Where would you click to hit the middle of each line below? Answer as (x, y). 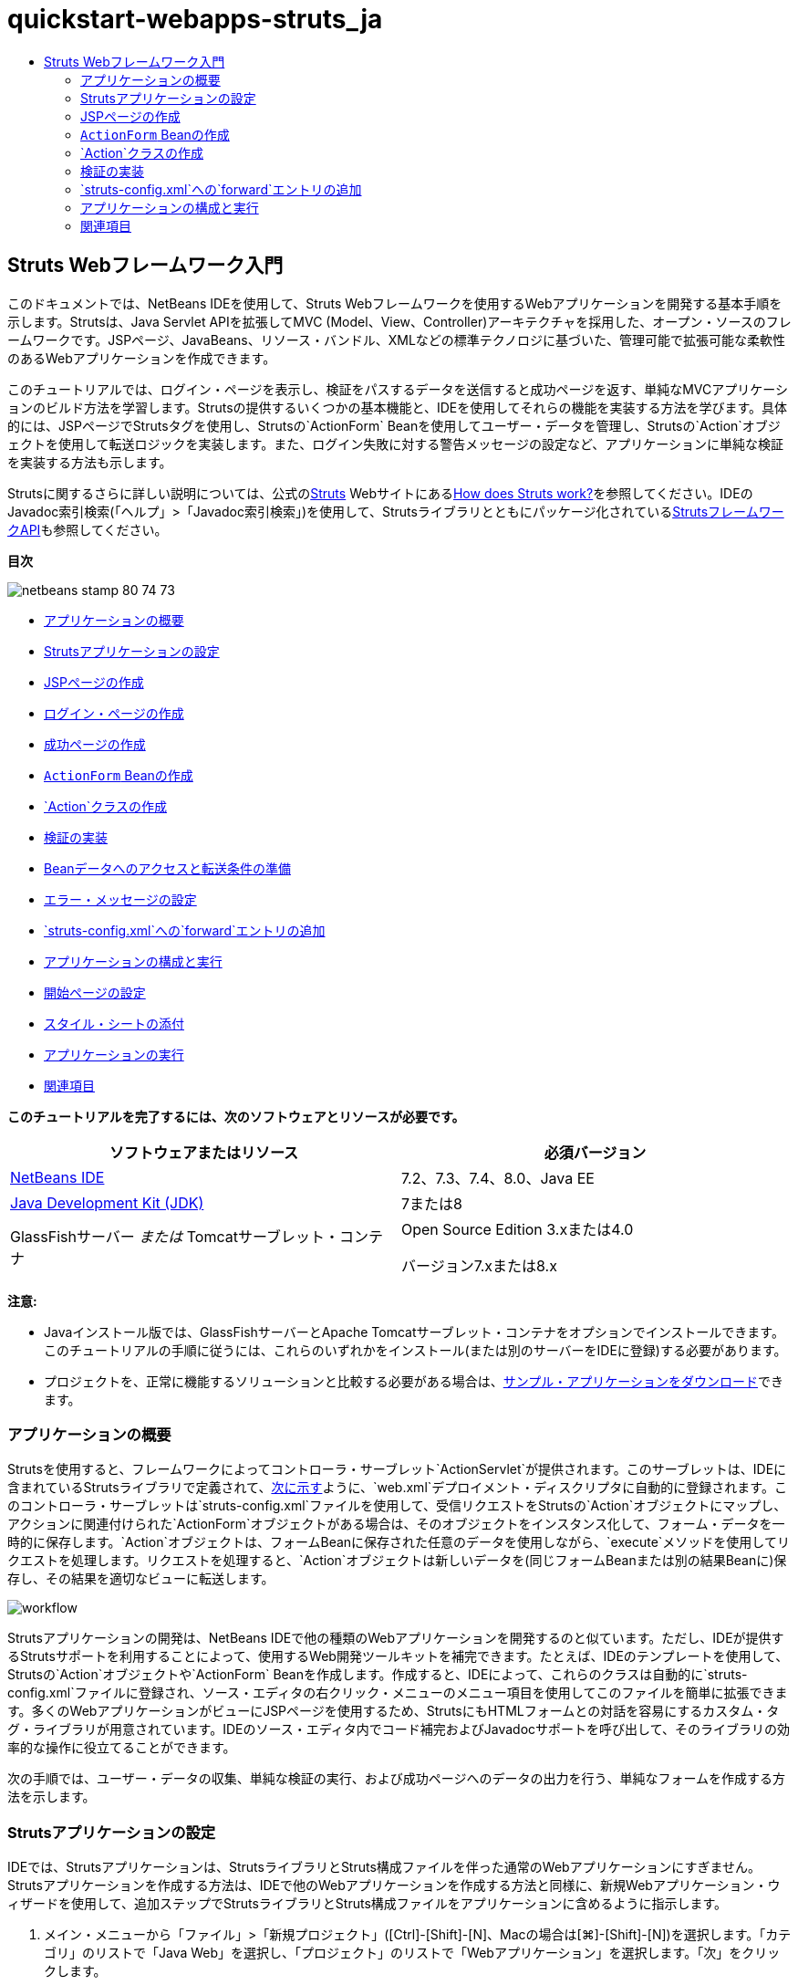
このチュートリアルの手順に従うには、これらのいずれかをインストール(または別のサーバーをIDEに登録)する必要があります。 (415, 1350)
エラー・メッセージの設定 (120, 899)
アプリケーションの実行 (114, 1054)
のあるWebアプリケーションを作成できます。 (142, 358)
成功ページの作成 (95, 744)
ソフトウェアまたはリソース (204, 1152)
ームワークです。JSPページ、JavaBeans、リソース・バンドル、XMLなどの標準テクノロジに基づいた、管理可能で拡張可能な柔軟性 (396, 340)
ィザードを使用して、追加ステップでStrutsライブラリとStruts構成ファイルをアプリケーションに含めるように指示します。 (368, 1904)
